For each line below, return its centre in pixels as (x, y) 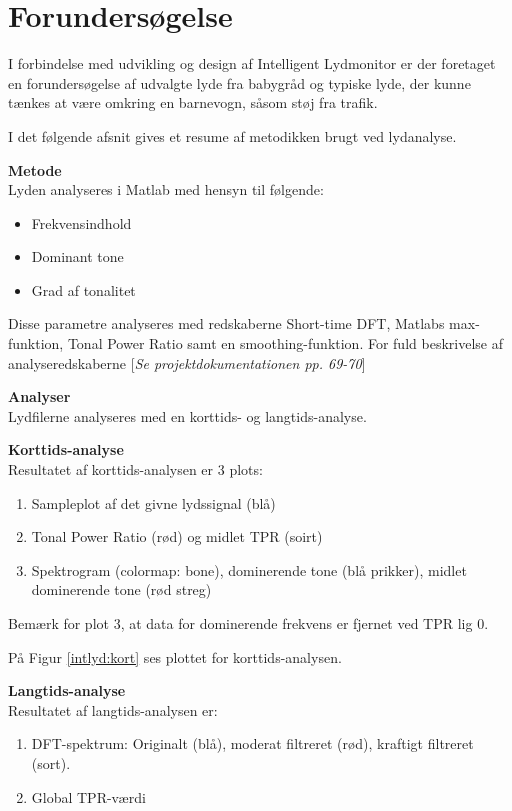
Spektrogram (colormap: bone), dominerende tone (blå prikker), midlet (249, 569)
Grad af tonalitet (83, 289)
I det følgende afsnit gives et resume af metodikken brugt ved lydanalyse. (232, 135)
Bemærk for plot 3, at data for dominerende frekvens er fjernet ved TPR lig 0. (248, 623)
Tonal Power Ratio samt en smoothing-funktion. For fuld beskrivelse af (285, 343)
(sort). (51, 762)
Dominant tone (77, 256)
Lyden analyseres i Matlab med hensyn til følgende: (166, 189)
